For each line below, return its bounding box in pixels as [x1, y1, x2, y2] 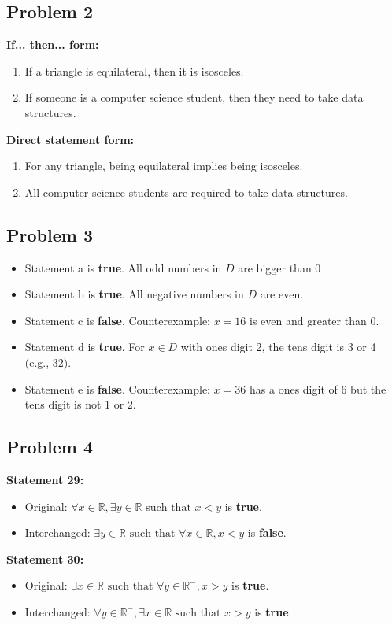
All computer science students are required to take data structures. [24, 183, 348, 200]
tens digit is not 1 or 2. [24, 396, 136, 412]
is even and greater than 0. [250, 312, 379, 328]
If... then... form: [6, 36, 99, 53]
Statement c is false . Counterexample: [24, 312, 211, 328]
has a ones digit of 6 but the [250, 380, 386, 397]
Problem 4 [6, 435, 93, 459]
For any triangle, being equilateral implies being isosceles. [24, 157, 303, 174]
